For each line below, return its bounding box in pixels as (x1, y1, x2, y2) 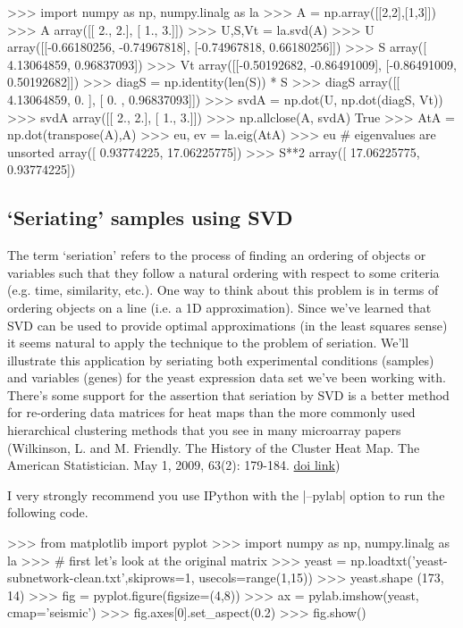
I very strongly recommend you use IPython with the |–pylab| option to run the (7, 485, 445, 504)
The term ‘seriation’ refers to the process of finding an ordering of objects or (7, 246, 426, 264)
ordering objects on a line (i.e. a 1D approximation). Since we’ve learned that (7, 297, 432, 316)
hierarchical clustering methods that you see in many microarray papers (7, 421, 401, 440)
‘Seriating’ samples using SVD (7, 204, 293, 231)
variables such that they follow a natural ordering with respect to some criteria (7, 263, 440, 281)
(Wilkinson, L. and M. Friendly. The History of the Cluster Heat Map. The (7, 438, 420, 456)
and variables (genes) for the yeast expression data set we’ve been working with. (7, 368, 446, 387)
